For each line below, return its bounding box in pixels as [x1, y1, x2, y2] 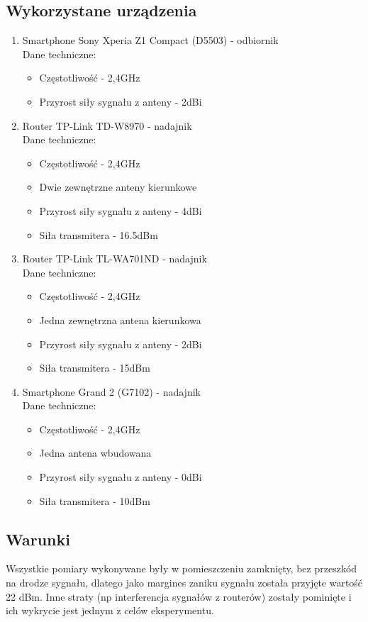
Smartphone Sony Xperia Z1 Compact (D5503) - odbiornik [22, 33, 279, 48]
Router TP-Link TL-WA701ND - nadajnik [22, 251, 207, 266]
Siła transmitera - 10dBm [39, 493, 150, 508]
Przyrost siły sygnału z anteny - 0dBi [39, 470, 202, 484]
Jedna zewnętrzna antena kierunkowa [39, 312, 201, 327]
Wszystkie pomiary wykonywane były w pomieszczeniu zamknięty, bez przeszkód [6, 561, 357, 576]
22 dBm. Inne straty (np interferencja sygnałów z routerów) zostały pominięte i [6, 589, 352, 604]
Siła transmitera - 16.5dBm [39, 227, 158, 242]
